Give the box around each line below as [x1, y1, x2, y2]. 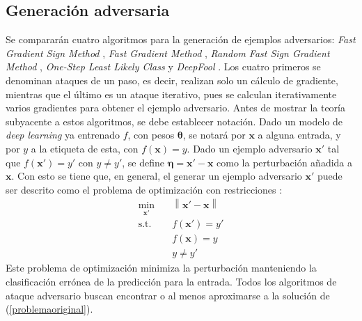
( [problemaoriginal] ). [6, 302, 93, 316]
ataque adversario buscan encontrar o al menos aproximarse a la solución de [6, 288, 330, 302]
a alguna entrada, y [258, 127, 341, 142]
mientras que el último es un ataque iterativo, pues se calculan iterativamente [6, 86, 337, 101]
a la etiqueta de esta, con [31, 141, 139, 155]
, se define [122, 155, 164, 169]
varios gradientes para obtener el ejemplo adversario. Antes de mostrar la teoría [6, 100, 345, 115]
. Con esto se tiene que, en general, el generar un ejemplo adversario [11, 169, 302, 183]
